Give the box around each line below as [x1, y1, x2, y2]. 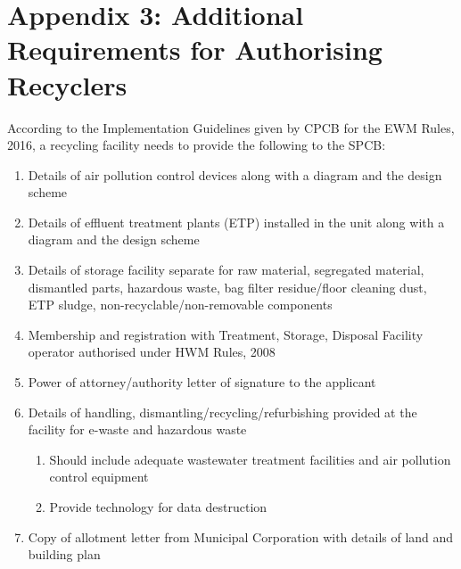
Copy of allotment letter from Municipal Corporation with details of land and [28, 527, 454, 546]
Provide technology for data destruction [49, 498, 268, 515]
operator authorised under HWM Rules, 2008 [28, 342, 276, 361]
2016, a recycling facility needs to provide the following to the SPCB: [7, 136, 386, 154]
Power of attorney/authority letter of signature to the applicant [28, 373, 376, 392]
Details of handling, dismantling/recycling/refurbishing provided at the [28, 402, 417, 421]
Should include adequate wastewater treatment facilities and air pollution [49, 449, 451, 468]
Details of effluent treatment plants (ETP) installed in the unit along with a [28, 212, 445, 231]
